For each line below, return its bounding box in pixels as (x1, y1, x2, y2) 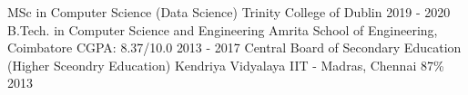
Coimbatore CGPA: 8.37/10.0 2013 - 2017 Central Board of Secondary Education (7, 38, 462, 57)
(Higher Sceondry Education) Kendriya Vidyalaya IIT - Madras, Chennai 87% (7, 55, 444, 74)
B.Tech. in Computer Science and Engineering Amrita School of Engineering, (7, 20, 438, 39)
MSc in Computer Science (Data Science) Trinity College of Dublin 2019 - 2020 (7, 3, 451, 21)
